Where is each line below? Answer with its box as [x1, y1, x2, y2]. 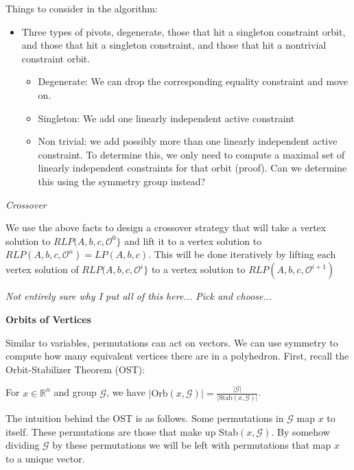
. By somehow [271, 424, 330, 438]
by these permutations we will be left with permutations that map [52, 438, 331, 452]
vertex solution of [5, 262, 79, 277]
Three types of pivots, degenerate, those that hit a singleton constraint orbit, [21, 24, 346, 38]
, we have [106, 385, 145, 399]
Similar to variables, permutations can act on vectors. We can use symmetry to [5, 335, 338, 349]
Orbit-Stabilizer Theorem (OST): [5, 362, 145, 376]
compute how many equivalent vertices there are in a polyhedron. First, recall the [5, 349, 349, 363]
